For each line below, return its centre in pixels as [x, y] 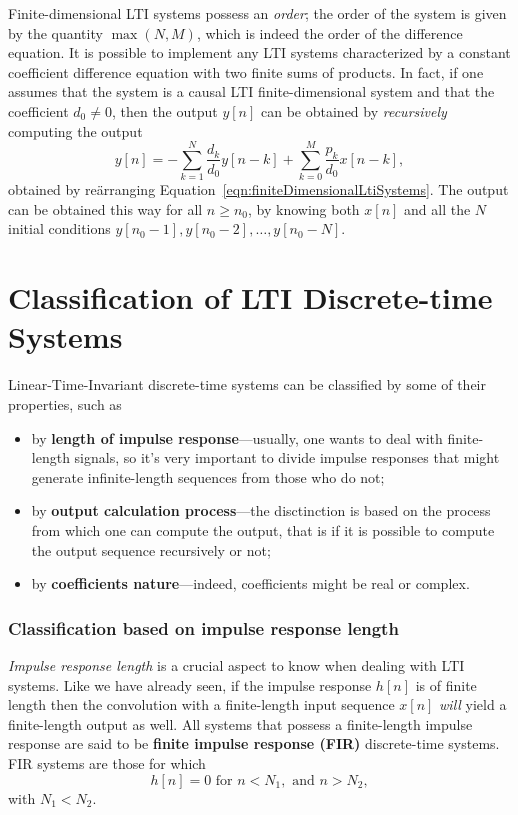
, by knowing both [304, 208]
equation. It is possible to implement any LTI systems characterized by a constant [259, 52]
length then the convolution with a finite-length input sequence [201, 704]
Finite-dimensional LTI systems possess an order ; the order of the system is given [257, 13]
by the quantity [55, 32]
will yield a [473, 704]
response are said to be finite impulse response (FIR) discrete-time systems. [254, 743]
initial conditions [59, 228]
